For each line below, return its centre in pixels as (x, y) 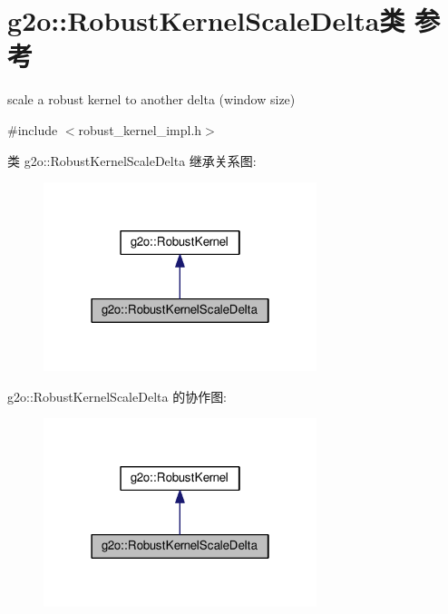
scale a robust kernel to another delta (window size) (151, 99)
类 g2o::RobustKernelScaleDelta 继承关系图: (132, 160)
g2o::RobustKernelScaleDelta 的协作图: (117, 396)
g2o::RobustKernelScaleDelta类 (206, 20)
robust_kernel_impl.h (140, 129)
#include (33, 129)
